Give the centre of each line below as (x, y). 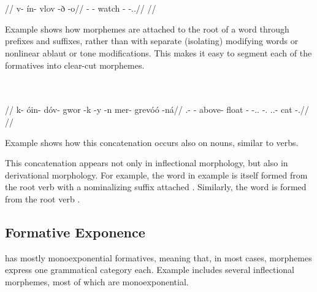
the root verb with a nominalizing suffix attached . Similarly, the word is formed (156, 187)
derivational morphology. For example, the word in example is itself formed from (156, 175)
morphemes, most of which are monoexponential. (97, 281)
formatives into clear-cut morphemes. (75, 65)
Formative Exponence (75, 232)
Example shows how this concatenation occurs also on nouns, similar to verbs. (152, 142)
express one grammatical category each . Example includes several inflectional (150, 270)
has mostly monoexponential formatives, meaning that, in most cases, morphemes (158, 257)
